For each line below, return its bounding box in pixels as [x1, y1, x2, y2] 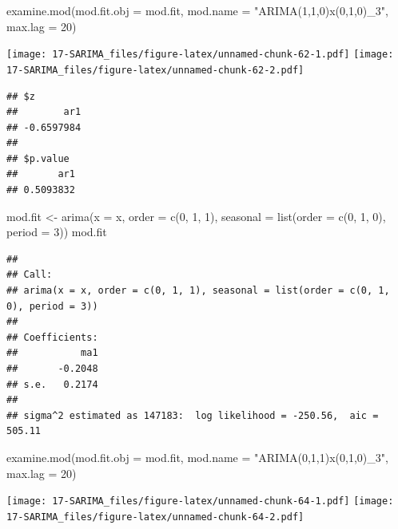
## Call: [6, 269, 53, 281]
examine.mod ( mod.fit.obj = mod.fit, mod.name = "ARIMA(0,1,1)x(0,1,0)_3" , [6, 448, 388, 465]
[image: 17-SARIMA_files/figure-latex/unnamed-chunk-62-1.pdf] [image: [6, 49, 394, 61]
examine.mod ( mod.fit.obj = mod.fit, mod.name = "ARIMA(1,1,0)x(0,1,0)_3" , [6, 2, 388, 18]
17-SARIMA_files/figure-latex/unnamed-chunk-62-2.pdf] [6, 64, 304, 76]
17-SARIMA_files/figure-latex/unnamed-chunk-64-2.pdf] [6, 511, 304, 523]
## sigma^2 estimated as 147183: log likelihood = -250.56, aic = [6, 409, 379, 421]
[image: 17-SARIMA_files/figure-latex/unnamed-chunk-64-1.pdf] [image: [6, 495, 394, 507]
